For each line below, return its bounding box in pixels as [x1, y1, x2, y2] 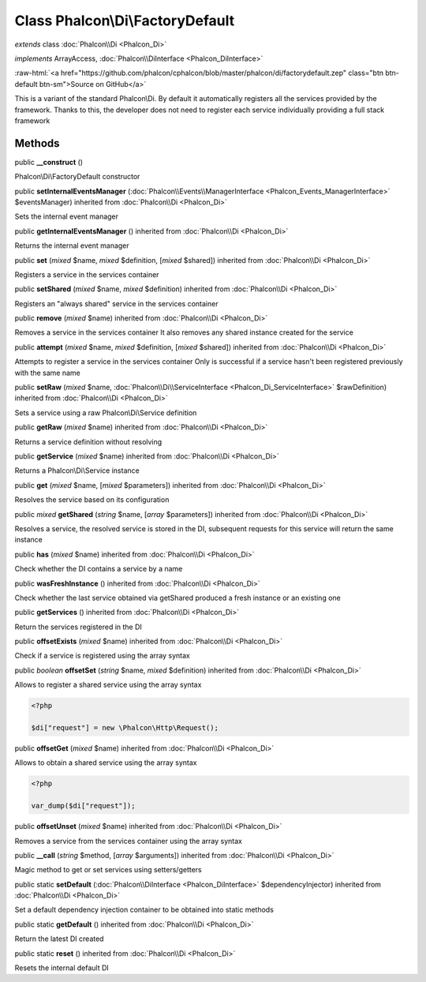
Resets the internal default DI [14, 963, 110, 973]
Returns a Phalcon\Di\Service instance [14, 466, 140, 475]
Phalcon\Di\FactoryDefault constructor [14, 172, 140, 182]
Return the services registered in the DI [14, 622, 142, 632]
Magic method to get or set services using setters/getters [14, 865, 202, 875]
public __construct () [14, 157, 83, 167]
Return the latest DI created [14, 934, 104, 943]
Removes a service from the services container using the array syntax [14, 836, 242, 845]
